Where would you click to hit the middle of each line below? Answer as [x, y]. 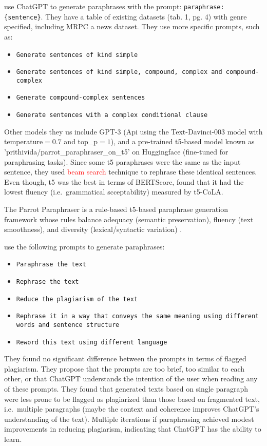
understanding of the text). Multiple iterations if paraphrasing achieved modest [129, 419]
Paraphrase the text [51, 265]
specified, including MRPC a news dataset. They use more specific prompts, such [132, 26]
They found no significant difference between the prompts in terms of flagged [125, 358]
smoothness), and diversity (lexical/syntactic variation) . [93, 229]
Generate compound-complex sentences [81, 98]
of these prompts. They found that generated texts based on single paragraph [126, 389]
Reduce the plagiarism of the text [77, 299]
